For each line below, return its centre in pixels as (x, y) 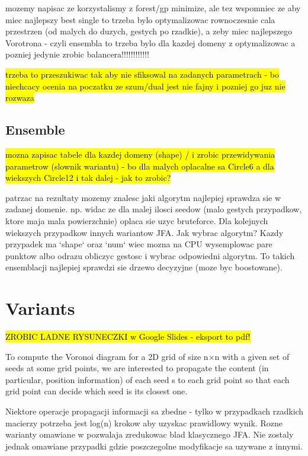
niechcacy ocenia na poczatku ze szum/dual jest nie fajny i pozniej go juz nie (145, 86)
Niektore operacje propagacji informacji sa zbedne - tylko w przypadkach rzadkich (155, 411)
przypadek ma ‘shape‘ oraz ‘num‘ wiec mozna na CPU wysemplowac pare (139, 244)
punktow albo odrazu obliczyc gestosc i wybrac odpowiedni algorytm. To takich (150, 255)
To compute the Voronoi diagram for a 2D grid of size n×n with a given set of (147, 356)
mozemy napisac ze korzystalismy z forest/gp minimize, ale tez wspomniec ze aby (153, 8)
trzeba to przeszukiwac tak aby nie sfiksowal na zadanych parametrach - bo (142, 74)
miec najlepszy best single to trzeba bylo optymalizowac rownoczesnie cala (140, 19)
